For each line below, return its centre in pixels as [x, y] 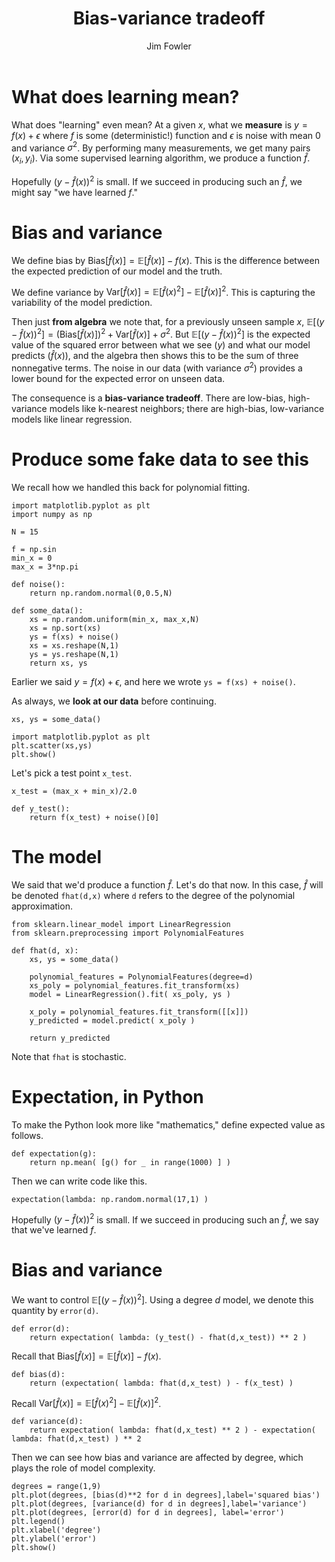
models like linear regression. [72, 419]
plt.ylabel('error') [54, 1539]
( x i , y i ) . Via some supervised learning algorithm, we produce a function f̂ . [161, 159]
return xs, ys [58, 663]
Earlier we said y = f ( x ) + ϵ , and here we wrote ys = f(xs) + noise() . [153, 681]
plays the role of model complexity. [83, 1468]
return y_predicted [70, 1038]
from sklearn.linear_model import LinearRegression [121, 924]
